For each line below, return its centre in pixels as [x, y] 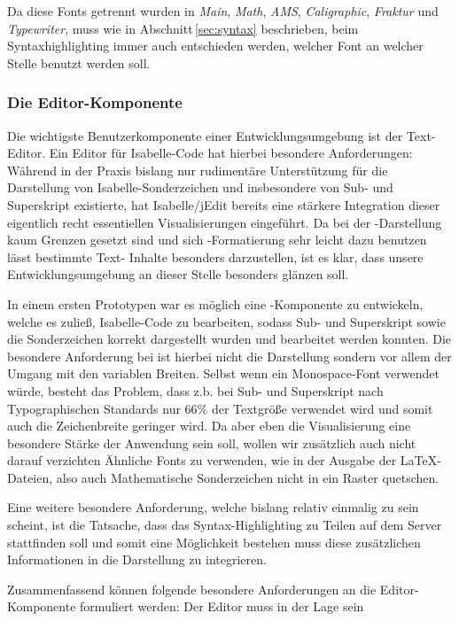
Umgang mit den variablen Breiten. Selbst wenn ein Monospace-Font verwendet [223, 373]
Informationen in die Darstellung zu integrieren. [137, 559]
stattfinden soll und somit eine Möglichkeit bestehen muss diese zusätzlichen [214, 542]
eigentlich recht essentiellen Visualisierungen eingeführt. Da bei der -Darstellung [225, 222]
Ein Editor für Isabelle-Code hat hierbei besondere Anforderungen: [231, 153]
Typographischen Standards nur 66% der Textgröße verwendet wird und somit [220, 408]
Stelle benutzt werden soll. [79, 62]
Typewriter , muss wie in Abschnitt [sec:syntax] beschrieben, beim [183, 28]
